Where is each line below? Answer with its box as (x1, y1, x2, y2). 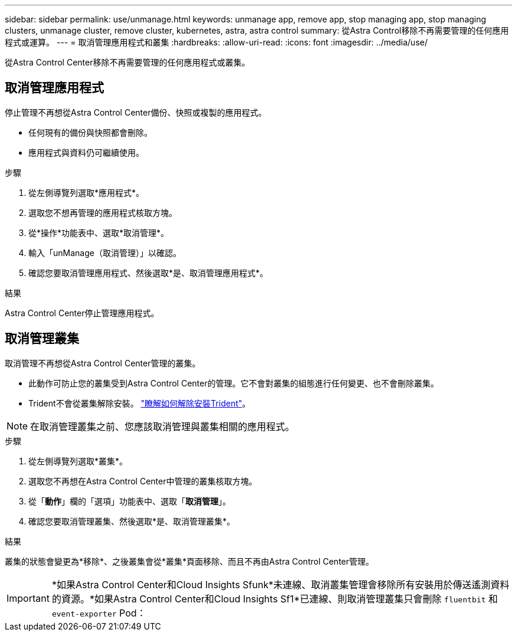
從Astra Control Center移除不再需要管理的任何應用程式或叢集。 (5, 57, 250, 67)
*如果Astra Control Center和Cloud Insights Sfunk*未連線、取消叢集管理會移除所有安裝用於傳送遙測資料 (51, 578, 509, 591)
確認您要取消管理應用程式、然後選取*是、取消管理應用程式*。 (28, 267, 269, 278)
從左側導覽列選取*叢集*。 (28, 455, 128, 466)
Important (6, 592, 50, 604)
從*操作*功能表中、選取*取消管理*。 (28, 227, 169, 238)
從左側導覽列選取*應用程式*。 (28, 187, 145, 198)
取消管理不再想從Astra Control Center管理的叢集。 (5, 358, 201, 368)
